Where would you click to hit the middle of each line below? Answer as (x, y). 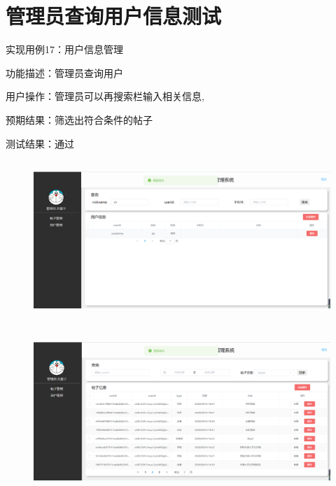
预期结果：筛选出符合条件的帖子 (79, 119)
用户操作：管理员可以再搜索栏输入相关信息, (105, 96)
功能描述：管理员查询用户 (64, 72)
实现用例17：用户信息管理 (64, 49)
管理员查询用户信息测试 (114, 16)
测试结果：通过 (40, 143)
